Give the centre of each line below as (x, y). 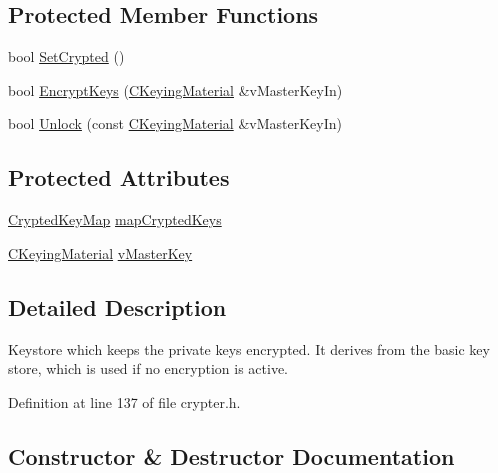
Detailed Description (117, 306)
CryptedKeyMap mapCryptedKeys (115, 219)
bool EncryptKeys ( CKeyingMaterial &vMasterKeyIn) (175, 89)
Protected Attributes (119, 177)
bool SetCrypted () (66, 56)
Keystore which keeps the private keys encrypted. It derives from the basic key (249, 348)
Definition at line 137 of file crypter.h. (124, 401)
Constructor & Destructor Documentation (231, 455)
